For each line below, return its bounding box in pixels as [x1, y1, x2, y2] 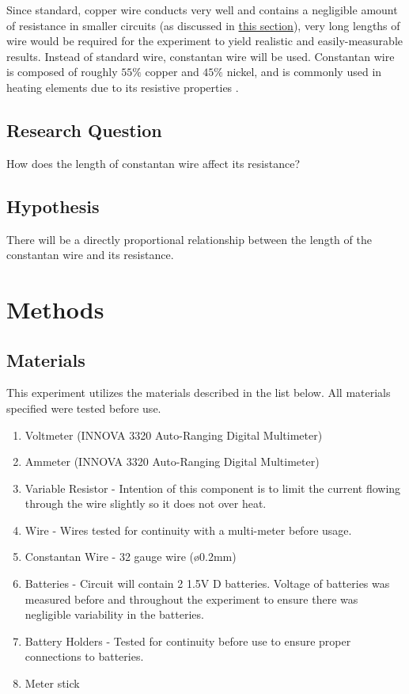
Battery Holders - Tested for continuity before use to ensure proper [25, 632, 351, 649]
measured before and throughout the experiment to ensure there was [25, 590, 358, 607]
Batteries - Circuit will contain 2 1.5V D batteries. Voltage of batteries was [25, 575, 390, 592]
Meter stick [25, 675, 80, 692]
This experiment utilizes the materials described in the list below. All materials [6, 384, 391, 401]
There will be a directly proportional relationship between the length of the [6, 231, 372, 247]
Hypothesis [6, 193, 100, 218]
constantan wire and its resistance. [6, 246, 174, 263]
